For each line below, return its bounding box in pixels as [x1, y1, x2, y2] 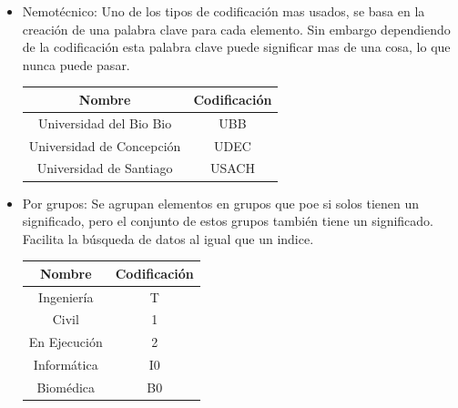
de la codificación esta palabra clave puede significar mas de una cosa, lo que [22, 37, 451, 56]
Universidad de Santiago [36, 158, 173, 178]
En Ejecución [28, 332, 103, 352]
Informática [33, 355, 98, 374]
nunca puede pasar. [22, 55, 130, 74]
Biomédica [36, 378, 96, 396]
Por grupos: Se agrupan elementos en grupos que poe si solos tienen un [22, 193, 419, 212]
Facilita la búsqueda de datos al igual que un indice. [22, 229, 314, 248]
